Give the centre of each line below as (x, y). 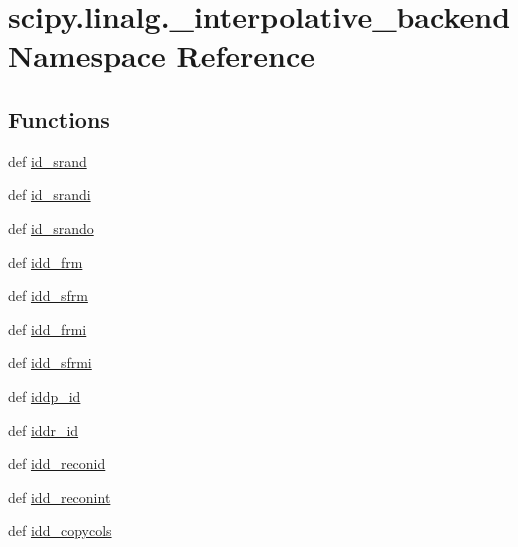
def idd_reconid (57, 463)
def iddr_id (43, 429)
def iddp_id (44, 395)
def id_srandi (49, 194)
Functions (59, 118)
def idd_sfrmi (50, 362)
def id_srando (51, 227)
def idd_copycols (60, 530)
